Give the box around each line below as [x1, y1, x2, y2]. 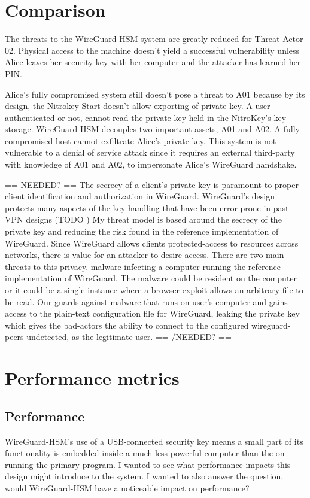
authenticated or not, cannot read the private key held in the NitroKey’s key [5, 111, 287, 123]
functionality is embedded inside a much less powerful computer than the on [5, 447, 285, 459]
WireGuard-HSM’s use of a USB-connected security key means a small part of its [5, 435, 303, 447]
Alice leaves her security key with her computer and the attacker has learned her [5, 56, 301, 68]
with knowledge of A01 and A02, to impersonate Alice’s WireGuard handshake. [5, 158, 297, 171]
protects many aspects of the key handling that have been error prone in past [5, 201, 289, 214]
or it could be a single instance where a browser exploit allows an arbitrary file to [5, 284, 303, 296]
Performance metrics [5, 366, 180, 390]
